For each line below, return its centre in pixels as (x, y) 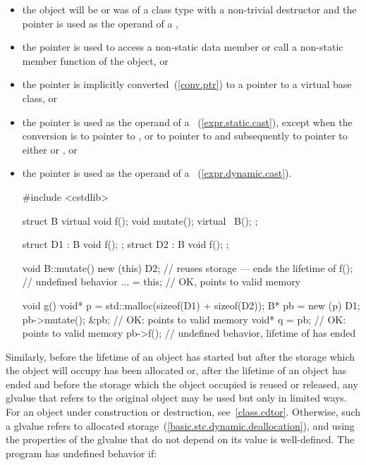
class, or (39, 98)
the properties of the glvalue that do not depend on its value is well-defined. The (180, 439)
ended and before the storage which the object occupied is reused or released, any (182, 384)
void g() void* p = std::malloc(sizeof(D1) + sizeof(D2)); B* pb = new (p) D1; (191, 305)
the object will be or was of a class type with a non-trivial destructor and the (189, 9)
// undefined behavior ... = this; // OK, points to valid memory (161, 281)
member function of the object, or (95, 60)
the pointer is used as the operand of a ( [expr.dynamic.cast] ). (157, 173)
